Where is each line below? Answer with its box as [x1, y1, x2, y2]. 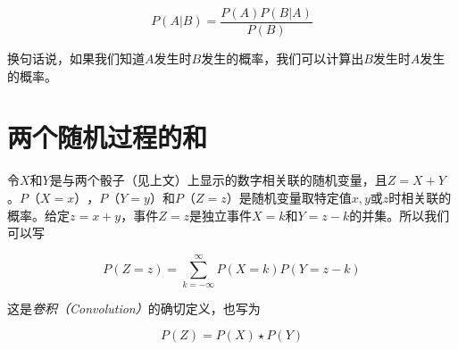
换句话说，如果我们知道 [7, 49, 145, 68]
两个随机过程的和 [7, 119, 208, 155]
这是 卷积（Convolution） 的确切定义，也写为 [7, 298, 261, 317]
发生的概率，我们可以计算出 [201, 49, 364, 68]
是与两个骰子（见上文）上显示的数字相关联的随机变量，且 [49, 171, 387, 189]
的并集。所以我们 [349, 205, 450, 224]
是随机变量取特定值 [238, 187, 352, 206]
